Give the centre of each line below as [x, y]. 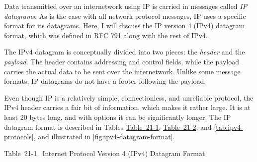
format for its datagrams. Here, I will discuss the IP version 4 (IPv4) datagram [125, 26]
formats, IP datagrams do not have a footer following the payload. [105, 81]
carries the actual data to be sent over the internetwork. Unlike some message [122, 71]
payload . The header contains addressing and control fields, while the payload [122, 61]
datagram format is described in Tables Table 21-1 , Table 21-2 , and [108, 127]
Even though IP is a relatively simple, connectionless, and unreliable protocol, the [129, 97]
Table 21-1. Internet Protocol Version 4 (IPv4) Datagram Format [105, 153]
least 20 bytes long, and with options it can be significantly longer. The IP [118, 117]
